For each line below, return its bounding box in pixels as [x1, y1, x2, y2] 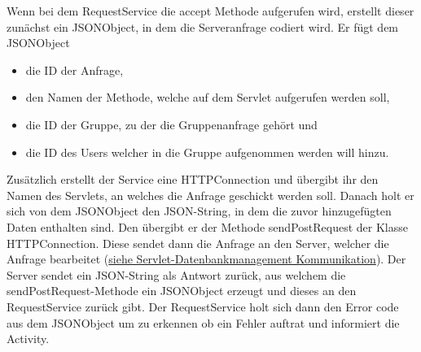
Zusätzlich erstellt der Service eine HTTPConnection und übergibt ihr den [7, 171, 379, 188]
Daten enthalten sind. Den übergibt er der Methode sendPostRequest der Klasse [7, 218, 408, 235]
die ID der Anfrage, [25, 61, 124, 78]
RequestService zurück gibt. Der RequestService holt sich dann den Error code [7, 298, 399, 315]
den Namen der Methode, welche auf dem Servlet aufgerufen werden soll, [25, 89, 390, 106]
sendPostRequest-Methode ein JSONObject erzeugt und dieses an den [7, 282, 357, 299]
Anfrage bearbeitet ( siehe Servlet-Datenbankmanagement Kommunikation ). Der [7, 250, 406, 267]
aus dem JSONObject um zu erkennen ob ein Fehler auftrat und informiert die [7, 314, 400, 331]
